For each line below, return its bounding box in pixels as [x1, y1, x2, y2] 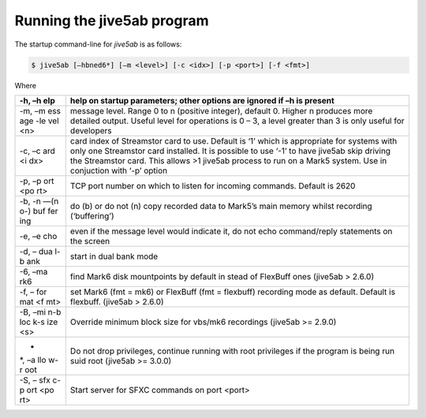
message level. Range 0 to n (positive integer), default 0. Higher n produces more [69, 105, 373, 116]
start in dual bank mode [69, 251, 159, 262]
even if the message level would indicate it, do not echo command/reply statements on [69, 226, 393, 237]
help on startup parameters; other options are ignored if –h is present [69, 95, 334, 106]
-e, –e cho [19, 230, 58, 241]
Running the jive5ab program [14, 12, 209, 29]
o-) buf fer [19, 205, 58, 216]
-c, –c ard [19, 145, 55, 156]
